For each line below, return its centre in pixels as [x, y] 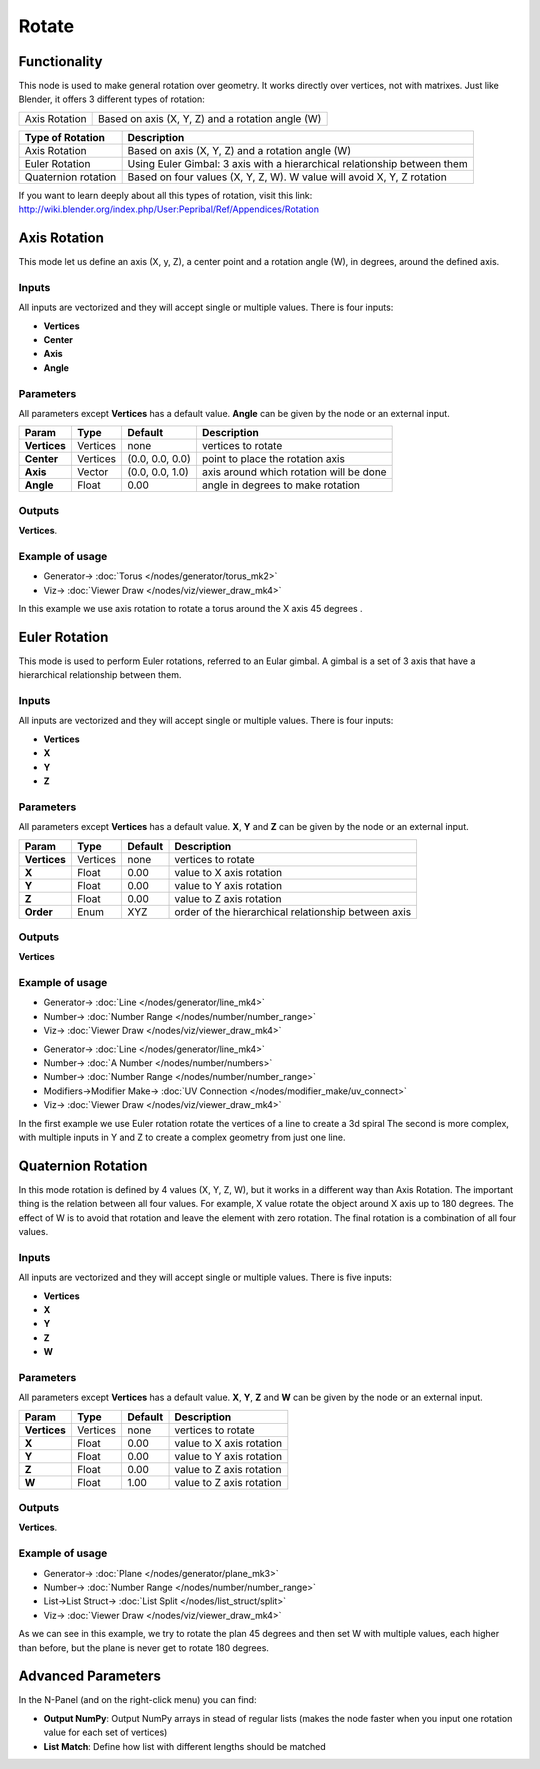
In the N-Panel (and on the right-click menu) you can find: [137, 1700]
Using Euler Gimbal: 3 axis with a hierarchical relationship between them [298, 163]
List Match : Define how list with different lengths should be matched [185, 1746]
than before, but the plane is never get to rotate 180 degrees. [144, 1647]
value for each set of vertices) [105, 1732]
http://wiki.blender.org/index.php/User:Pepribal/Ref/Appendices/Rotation [169, 209]
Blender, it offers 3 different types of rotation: [111, 99]
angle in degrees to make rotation [280, 485]
